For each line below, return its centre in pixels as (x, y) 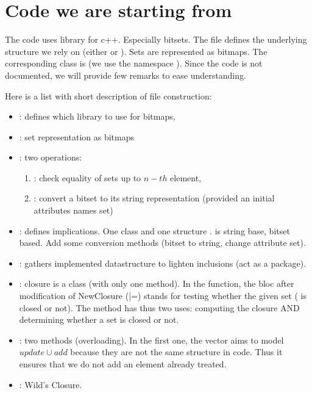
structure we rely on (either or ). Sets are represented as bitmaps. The (136, 51)
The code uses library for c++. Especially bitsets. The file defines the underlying (156, 39)
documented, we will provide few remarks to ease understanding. (126, 75)
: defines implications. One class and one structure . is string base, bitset (154, 230)
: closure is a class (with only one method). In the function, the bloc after (157, 283)
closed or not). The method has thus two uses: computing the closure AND (159, 307)
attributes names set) (73, 210)
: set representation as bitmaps (76, 136)
